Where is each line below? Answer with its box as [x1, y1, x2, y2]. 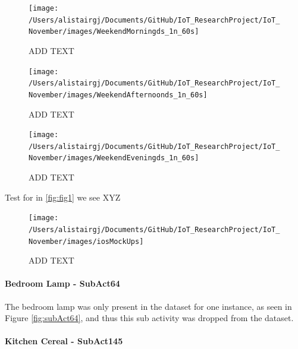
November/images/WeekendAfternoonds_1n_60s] [29, 90, 208, 99]
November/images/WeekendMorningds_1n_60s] [29, 27, 199, 36]
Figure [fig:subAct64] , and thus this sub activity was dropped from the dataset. [5, 312, 294, 324]
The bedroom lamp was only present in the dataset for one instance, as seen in [5, 300, 292, 312]
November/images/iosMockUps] [29, 237, 144, 246]
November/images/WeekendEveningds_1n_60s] [29, 154, 199, 163]
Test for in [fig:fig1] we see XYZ [5, 191, 121, 203]
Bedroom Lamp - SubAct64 [5, 277, 120, 290]
